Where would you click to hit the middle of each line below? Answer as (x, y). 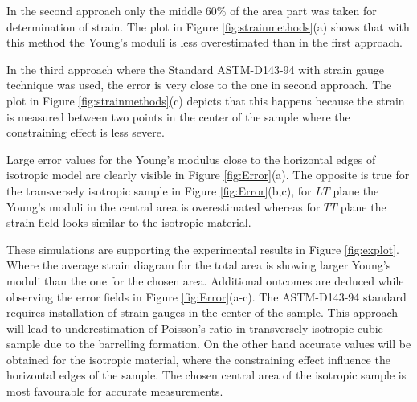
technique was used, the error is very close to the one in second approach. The (199, 85)
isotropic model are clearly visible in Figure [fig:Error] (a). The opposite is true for (208, 175)
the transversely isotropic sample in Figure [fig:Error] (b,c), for (159, 190)
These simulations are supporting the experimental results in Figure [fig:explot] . (203, 249)
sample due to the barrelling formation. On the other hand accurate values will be (209, 344)
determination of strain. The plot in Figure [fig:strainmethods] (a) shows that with (208, 26)
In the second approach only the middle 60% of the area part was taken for (192, 10)
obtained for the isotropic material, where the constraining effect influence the (198, 359)
